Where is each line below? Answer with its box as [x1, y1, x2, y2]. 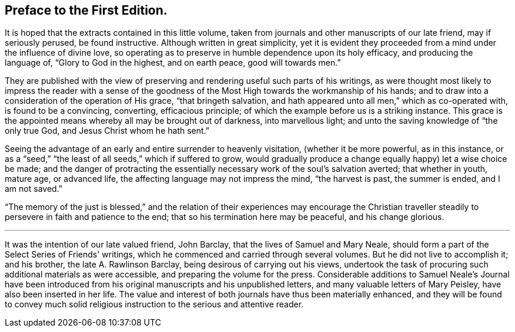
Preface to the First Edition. [5, 3, 168, 18]
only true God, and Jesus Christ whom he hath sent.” [5, 126, 209, 136]
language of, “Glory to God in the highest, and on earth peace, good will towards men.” [5, 57, 341, 68]
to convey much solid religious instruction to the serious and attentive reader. [5, 299, 304, 310]
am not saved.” [5, 184, 63, 194]
